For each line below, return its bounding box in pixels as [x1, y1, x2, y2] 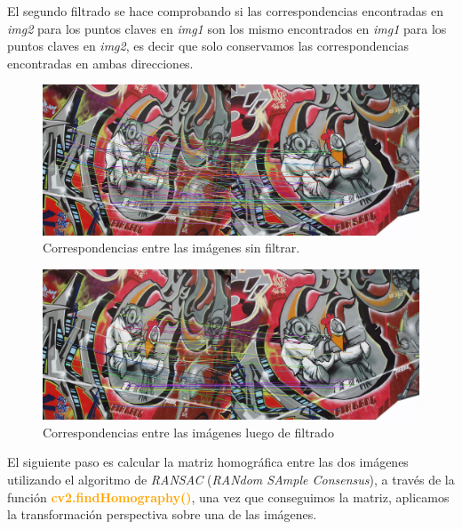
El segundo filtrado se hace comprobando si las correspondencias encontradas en [7, 2, 443, 20]
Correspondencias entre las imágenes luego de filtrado [43, 422, 334, 441]
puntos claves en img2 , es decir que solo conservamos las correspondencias [7, 36, 410, 55]
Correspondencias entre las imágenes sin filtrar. [43, 238, 300, 257]
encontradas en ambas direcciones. [7, 53, 194, 72]
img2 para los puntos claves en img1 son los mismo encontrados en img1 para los [7, 19, 447, 37]
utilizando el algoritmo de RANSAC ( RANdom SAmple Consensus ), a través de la [7, 470, 455, 489]
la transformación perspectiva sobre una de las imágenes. [7, 505, 317, 524]
